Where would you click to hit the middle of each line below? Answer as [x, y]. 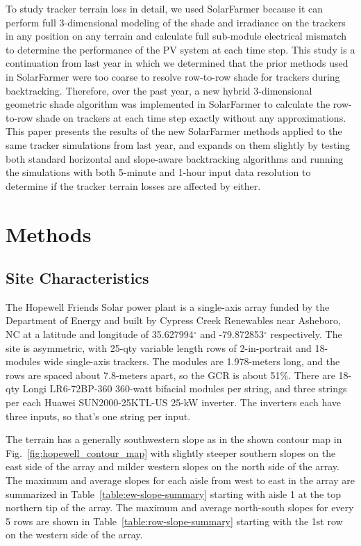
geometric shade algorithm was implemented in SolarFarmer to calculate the [168, 104]
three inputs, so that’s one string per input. [98, 416]
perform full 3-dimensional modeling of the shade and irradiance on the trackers [176, 22]
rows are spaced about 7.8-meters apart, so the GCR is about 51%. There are [170, 375]
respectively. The [306, 334]
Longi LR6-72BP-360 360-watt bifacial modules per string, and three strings [185, 388]
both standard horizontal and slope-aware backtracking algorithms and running [175, 158]
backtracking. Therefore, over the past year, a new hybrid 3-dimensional [159, 90]
